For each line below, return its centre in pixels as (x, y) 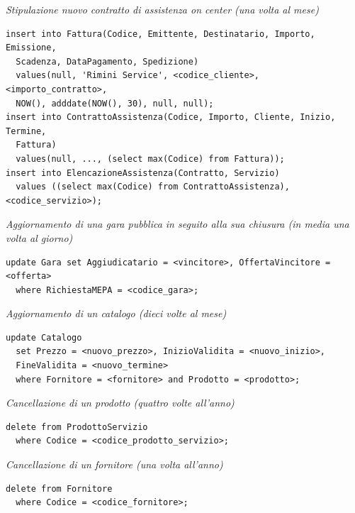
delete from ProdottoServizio (77, 427)
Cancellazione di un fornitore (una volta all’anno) (114, 464)
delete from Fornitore (59, 489)
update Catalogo (44, 337)
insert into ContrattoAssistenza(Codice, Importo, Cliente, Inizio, (171, 117)
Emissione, (31, 48)
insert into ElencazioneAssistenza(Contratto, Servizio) (143, 173)
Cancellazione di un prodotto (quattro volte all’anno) (120, 403)
